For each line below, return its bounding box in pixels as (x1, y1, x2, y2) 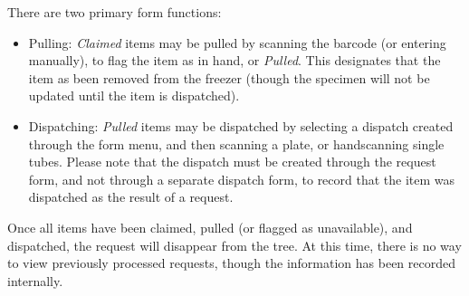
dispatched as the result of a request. (28, 187, 234, 206)
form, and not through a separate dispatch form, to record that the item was (28, 169, 455, 188)
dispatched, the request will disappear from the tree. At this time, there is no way (7, 235, 462, 254)
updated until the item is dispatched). (28, 86, 240, 105)
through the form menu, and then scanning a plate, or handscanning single (28, 134, 445, 153)
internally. (7, 271, 63, 290)
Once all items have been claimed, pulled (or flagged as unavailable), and (7, 217, 413, 236)
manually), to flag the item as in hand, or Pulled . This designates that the (28, 51, 441, 70)
